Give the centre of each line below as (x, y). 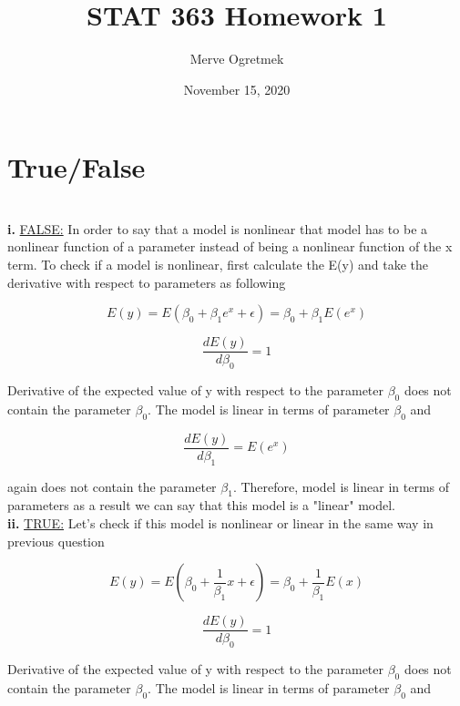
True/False (77, 167)
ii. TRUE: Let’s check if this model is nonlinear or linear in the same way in (220, 522)
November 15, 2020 (237, 89)
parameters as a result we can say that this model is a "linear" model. (201, 505)
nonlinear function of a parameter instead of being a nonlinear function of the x (230, 246)
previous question (56, 541)
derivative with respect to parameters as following (147, 282)
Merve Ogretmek (237, 59)
